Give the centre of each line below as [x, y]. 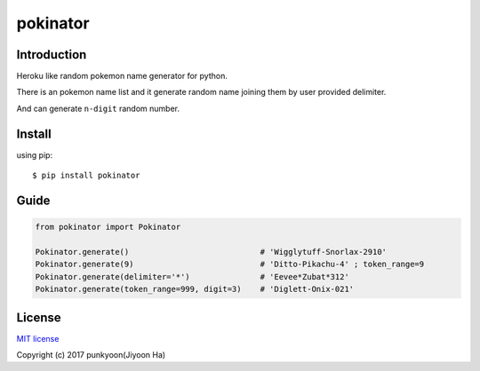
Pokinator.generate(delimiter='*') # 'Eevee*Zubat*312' [192, 276]
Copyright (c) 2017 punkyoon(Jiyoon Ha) [91, 354]
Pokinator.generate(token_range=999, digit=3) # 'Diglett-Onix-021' [195, 289]
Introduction [52, 55]
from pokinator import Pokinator [108, 227]
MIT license [38, 338]
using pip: [35, 154]
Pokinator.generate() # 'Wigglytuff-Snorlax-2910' [211, 252]
